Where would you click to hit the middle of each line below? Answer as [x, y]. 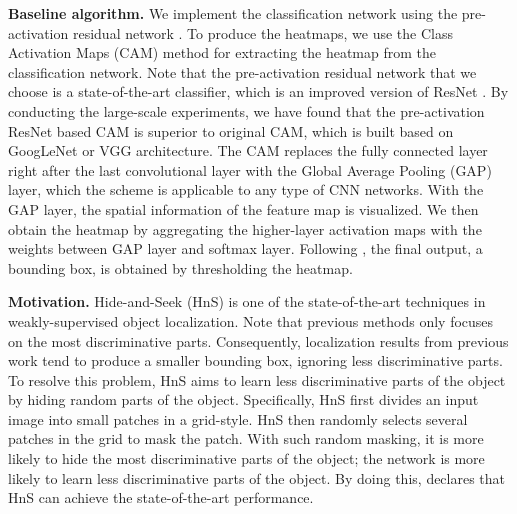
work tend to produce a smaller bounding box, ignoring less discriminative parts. [255, 360]
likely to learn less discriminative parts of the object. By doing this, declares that [257, 477]
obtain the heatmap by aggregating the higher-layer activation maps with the [245, 228]
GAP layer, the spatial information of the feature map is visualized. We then [243, 208]
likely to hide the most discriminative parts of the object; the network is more [246, 458]
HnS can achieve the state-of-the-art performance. [161, 497]
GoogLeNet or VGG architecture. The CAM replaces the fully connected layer [248, 150]
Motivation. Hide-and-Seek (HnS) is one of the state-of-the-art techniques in [247, 301]
